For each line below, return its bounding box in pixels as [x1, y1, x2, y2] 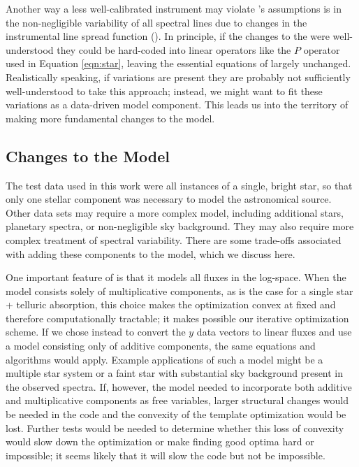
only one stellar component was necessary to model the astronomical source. [6, 192, 332, 206]
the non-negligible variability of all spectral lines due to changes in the [6, 15, 307, 29]
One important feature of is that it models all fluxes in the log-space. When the [6, 270, 346, 285]
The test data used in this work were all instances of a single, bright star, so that [6, 178, 353, 192]
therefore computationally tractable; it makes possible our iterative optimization [6, 310, 349, 325]
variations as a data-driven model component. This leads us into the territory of [6, 97, 349, 112]
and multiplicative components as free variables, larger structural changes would [6, 393, 349, 408]
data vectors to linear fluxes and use [196, 324, 352, 339]
